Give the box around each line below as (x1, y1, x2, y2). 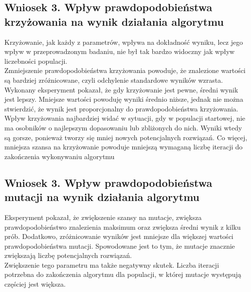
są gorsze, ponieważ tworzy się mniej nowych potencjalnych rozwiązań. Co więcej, (4, 132, 248, 142)
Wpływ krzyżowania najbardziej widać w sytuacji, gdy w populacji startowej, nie (4, 113, 246, 123)
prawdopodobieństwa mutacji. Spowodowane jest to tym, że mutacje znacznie (4, 240, 235, 251)
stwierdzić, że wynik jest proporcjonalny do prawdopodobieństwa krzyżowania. (4, 103, 238, 113)
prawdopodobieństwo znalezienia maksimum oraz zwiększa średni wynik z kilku (4, 221, 241, 232)
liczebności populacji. (4, 55, 68, 66)
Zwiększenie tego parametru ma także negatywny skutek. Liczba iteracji (4, 259, 219, 270)
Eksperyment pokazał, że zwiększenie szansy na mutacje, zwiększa (4, 212, 202, 222)
